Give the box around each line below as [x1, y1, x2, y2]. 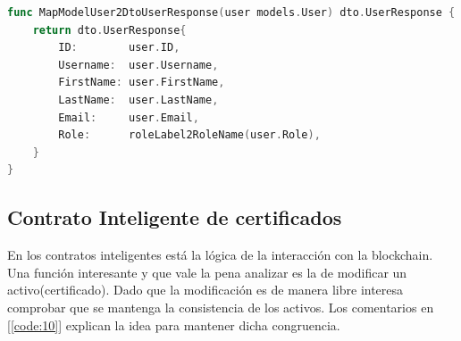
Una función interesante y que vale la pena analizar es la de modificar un [7, 262, 407, 281]
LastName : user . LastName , [58, 93, 219, 106]
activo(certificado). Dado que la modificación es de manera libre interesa [7, 280, 404, 299]
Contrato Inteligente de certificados [7, 204, 342, 231]
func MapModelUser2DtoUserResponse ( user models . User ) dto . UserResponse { [7, 6, 456, 19]
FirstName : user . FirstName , [58, 76, 225, 89]
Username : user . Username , [58, 58, 219, 71]
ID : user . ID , [58, 41, 180, 54]
